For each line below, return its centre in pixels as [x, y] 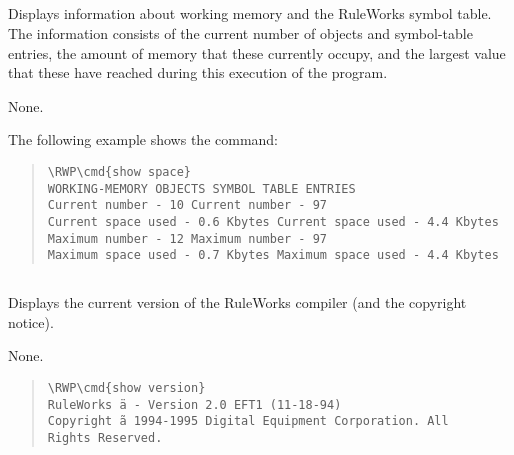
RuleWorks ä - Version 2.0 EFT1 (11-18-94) [194, 404]
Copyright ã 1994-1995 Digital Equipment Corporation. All [248, 421]
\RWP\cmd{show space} [119, 171]
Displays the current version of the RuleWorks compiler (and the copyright [237, 302]
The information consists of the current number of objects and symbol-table [240, 32]
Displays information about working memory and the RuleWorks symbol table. [250, 13]
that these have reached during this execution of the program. [198, 72]
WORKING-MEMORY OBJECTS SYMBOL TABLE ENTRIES [201, 188]
